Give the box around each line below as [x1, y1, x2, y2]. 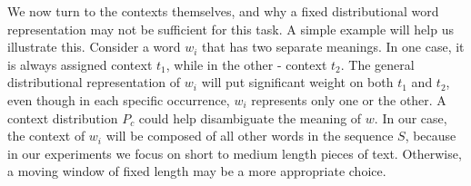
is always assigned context [7, 54, 153, 73]
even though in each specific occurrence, [7, 90, 230, 109]
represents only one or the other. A [251, 90, 446, 109]
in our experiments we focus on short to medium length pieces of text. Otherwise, [7, 143, 462, 162]
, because [405, 126, 456, 145]
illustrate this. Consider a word [7, 37, 181, 56]
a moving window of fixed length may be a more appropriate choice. [7, 162, 386, 181]
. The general [340, 54, 415, 73]
